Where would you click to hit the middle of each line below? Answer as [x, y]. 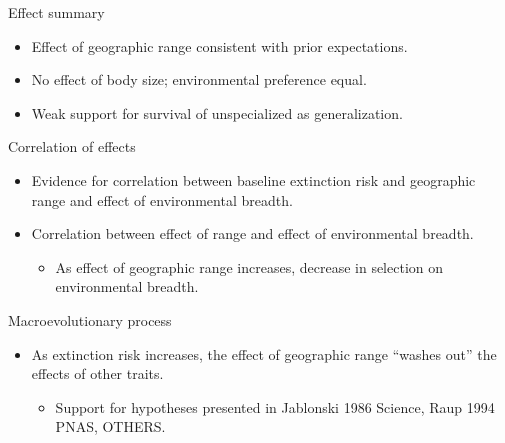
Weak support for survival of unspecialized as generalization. [217, 112]
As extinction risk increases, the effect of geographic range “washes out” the [264, 353]
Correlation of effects [72, 146]
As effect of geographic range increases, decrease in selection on [249, 266]
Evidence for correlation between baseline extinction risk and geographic [253, 179]
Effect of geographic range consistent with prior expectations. [219, 45]
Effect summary [56, 12]
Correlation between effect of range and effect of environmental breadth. [252, 233]
